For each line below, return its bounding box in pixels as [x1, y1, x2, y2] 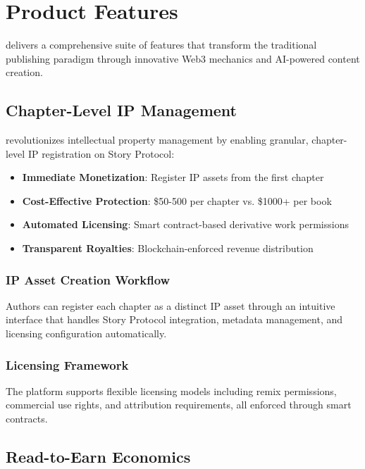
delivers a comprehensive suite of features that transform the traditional [6, 37, 317, 52]
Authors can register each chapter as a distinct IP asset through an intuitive [6, 298, 335, 313]
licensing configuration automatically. [6, 326, 167, 341]
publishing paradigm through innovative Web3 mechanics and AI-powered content [6, 51, 360, 65]
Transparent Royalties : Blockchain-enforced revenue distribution [22, 241, 314, 256]
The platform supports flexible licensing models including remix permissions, [6, 383, 337, 398]
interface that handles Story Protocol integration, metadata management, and [6, 312, 343, 327]
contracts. [6, 411, 48, 426]
